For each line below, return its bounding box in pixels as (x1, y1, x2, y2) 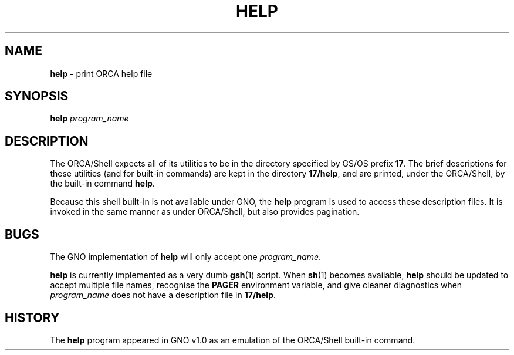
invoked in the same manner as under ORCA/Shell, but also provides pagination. (50, 207, 360, 217)
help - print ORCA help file (50, 68, 153, 79)
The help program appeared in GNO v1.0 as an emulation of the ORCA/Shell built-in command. (50, 334, 415, 345)
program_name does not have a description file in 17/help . (50, 290, 276, 300)
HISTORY (5, 310, 60, 325)
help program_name (50, 113, 129, 124)
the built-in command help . (50, 178, 155, 189)
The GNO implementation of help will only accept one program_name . (50, 252, 322, 262)
